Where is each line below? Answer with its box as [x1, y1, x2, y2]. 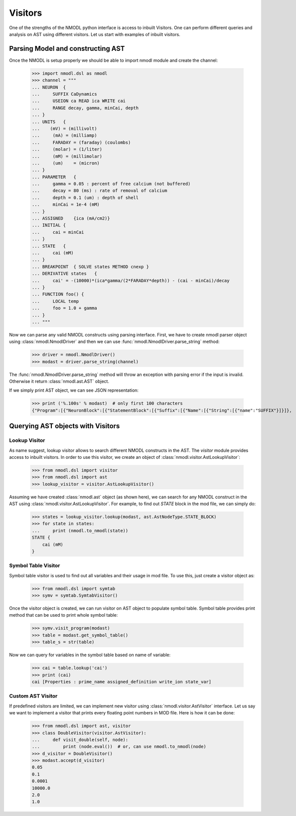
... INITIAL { [32, 223, 66, 228]
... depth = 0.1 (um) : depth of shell [32, 195, 139, 200]
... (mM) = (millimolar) [32, 153, 103, 159]
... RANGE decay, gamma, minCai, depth [32, 105, 139, 111]
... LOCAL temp [32, 298, 79, 304]
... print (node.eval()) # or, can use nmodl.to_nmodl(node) [32, 744, 207, 749]
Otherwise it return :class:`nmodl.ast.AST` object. [9, 378, 110, 384]
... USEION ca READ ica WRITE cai [32, 98, 126, 104]
